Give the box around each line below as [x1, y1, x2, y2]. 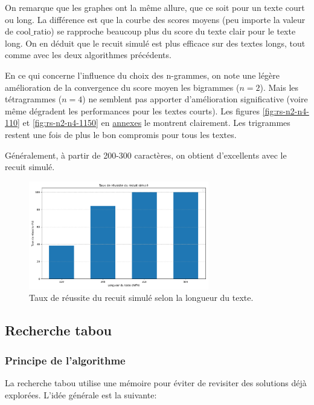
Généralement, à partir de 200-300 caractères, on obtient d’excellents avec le [5, 148, 287, 161]
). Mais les [260, 81, 299, 93]
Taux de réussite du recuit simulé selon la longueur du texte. [29, 291, 254, 304]
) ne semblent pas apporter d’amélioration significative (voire [82, 93, 308, 105]
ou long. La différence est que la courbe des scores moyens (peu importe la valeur [5, 13, 306, 25]
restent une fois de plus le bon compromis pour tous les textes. [5, 128, 237, 140]
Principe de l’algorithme [5, 352, 126, 367]
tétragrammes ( [5, 93, 62, 105]
